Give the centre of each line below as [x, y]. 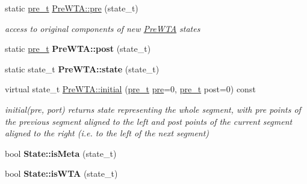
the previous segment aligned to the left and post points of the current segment [149, 121]
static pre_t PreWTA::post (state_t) [78, 49]
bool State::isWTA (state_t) [61, 173]
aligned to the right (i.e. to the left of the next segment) [107, 133]
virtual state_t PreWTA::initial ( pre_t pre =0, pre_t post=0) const [130, 89]
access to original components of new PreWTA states [103, 28]
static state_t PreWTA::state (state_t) [82, 68]
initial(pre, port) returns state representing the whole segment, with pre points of [153, 109]
